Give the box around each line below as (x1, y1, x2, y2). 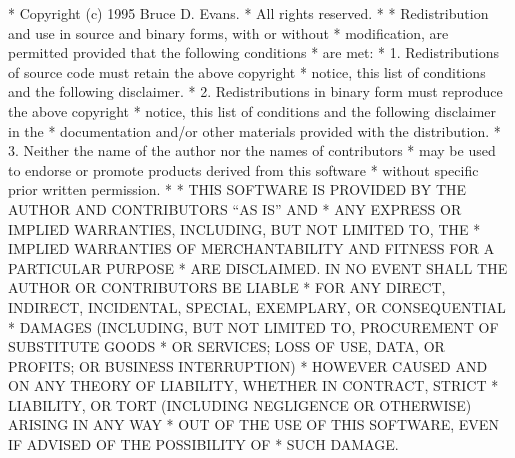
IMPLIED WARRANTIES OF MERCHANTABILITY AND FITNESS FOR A (8, 238, 495, 259)
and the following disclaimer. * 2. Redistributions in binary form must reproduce (8, 81, 503, 102)
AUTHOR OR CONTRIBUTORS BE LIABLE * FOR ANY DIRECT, (8, 277, 446, 298)
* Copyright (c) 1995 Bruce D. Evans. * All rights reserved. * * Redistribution (8, 3, 489, 23)
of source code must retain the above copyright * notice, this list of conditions (8, 61, 486, 82)
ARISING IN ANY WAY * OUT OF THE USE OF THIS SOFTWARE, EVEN (8, 414, 499, 435)
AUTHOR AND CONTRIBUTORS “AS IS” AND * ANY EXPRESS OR (8, 198, 462, 219)
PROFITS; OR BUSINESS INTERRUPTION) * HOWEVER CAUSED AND (8, 355, 488, 376)
